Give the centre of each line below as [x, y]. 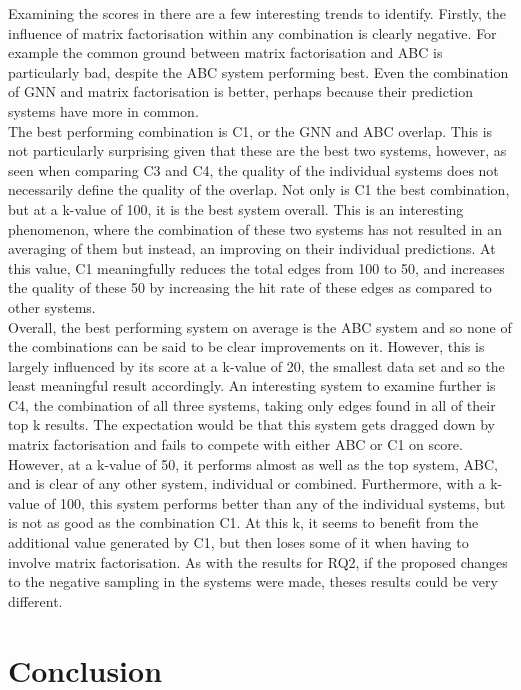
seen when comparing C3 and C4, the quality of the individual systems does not [253, 169]
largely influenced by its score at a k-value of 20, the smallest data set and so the [256, 365]
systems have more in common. [103, 110]
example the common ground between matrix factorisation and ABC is [225, 52]
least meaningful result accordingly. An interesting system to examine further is [252, 385]
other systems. [52, 306]
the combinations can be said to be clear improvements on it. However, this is [246, 346]
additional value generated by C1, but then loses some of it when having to [238, 542]
